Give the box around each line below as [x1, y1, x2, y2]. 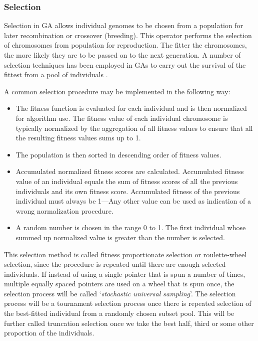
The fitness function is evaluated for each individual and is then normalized [15, 103, 247, 113]
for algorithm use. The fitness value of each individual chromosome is [15, 112, 228, 123]
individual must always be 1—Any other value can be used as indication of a [15, 196, 251, 206]
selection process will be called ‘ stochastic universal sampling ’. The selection [4, 288, 236, 298]
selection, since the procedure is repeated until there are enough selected [4, 259, 226, 269]
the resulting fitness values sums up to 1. [15, 132, 141, 143]
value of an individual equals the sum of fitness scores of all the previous [15, 176, 238, 186]
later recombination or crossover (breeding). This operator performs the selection [4, 30, 252, 40]
